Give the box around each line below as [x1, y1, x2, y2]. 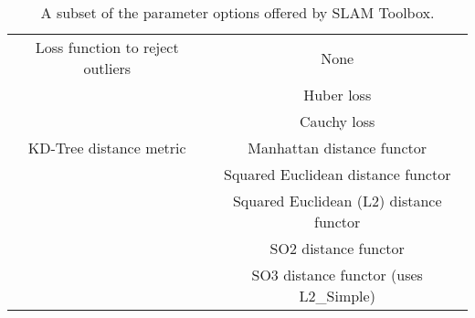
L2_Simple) [299, 285, 375, 306]
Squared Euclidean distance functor [224, 164, 451, 185]
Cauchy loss [300, 111, 375, 132]
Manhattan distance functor [248, 137, 427, 158]
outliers [83, 58, 132, 79]
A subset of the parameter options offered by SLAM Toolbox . [40, 2, 435, 23]
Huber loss [303, 84, 372, 105]
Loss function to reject [35, 37, 179, 58]
